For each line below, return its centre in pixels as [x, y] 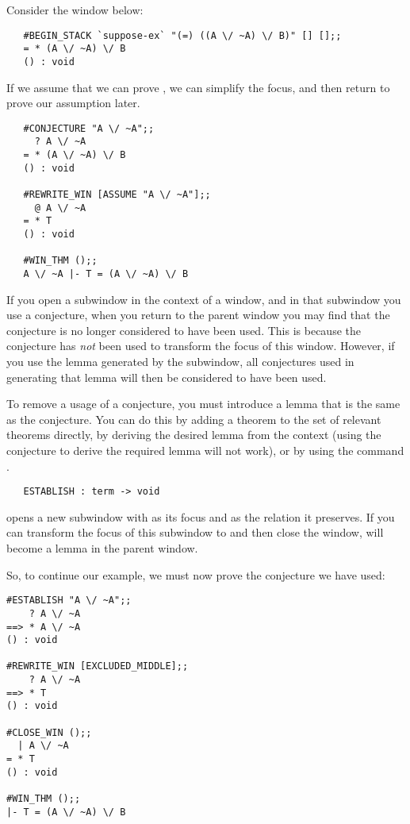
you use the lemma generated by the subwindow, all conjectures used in [180, 361]
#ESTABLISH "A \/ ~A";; [69, 601]
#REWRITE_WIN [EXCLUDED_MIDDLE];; [98, 666]
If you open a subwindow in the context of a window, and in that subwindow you [204, 299]
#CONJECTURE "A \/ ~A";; [89, 128]
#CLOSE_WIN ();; [49, 732]
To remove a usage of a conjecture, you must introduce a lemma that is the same [203, 404]
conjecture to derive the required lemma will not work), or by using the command [205, 450]
